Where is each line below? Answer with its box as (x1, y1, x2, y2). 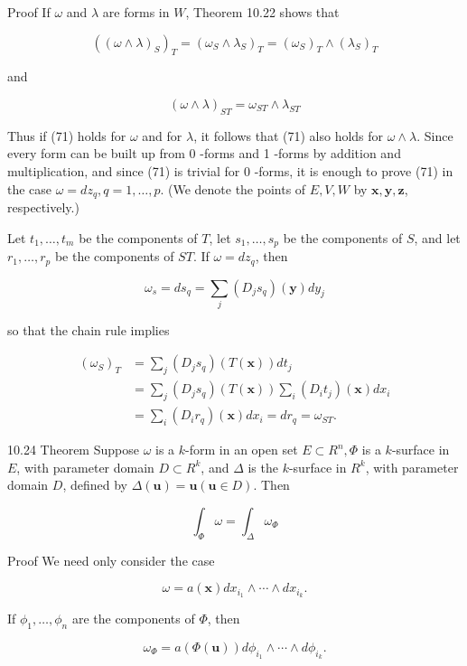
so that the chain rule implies (7, 320, 170, 339)
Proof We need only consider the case (7, 550, 215, 569)
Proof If (7, 3, 51, 21)
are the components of (71, 609, 195, 628)
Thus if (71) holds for (7, 126, 126, 145)
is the (248, 457, 278, 476)
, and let (414, 228, 461, 247)
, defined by (62, 475, 127, 494)
